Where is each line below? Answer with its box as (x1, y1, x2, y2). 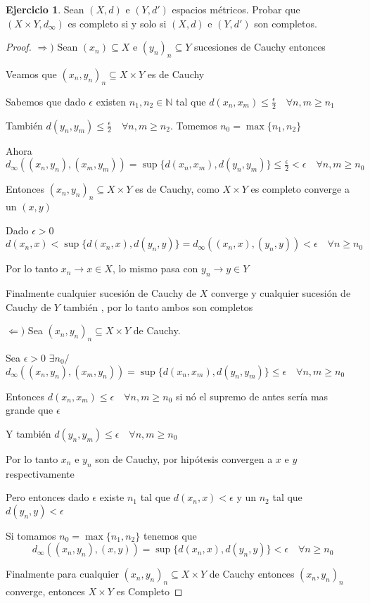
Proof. (6, 39, 32, 54)
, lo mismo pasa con (112, 261, 198, 276)
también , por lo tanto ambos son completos (63, 299, 253, 314)
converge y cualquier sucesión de (210, 285, 351, 300)
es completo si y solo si (68, 15, 167, 30)
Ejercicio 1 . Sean (6, 2, 84, 16)
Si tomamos (6, 528, 56, 542)
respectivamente (6, 466, 75, 481)
